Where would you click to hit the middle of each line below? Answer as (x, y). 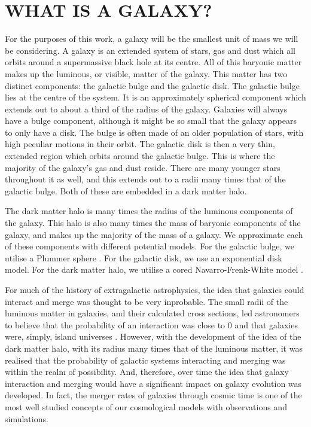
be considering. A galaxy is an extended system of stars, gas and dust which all (150, 50)
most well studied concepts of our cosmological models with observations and (146, 406)
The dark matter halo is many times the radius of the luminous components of (149, 211)
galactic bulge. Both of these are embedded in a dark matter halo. (126, 190)
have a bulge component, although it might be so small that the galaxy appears (151, 121)
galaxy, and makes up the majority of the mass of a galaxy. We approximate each (154, 234)
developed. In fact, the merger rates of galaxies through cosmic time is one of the (153, 395)
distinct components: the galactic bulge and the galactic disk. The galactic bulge (152, 85)
